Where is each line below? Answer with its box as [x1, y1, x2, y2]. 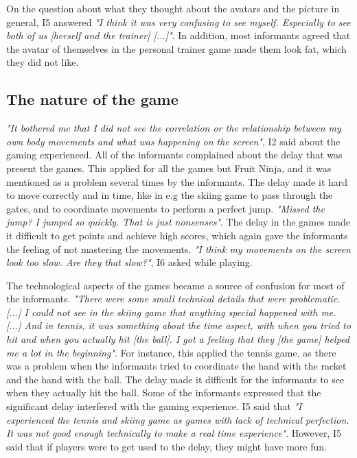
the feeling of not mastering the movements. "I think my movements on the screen [6, 241, 351, 256]
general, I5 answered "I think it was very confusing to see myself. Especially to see [6, 14, 351, 29]
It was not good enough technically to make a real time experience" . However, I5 [6, 426, 342, 440]
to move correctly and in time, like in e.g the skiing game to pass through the [6, 188, 333, 202]
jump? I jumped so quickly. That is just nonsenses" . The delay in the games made [6, 215, 351, 229]
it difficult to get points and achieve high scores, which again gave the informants [6, 228, 348, 242]
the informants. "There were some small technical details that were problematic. [6, 291, 341, 306]
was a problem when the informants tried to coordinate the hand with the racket [6, 359, 347, 373]
